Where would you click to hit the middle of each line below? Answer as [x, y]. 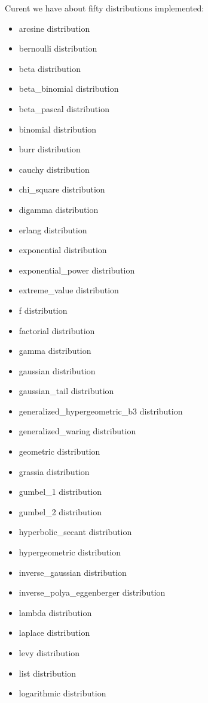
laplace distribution [54, 633]
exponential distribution [63, 250]
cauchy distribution [54, 169]
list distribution [47, 673]
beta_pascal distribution [64, 108]
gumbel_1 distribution [60, 492]
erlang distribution [53, 229]
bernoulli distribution [58, 48]
